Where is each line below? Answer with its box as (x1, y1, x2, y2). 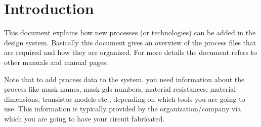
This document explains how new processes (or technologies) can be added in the (4, 27, 256, 38)
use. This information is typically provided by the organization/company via (4, 103, 241, 114)
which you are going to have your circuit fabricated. (4, 113, 165, 123)
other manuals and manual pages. (4, 56, 108, 67)
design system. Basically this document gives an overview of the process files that (4, 37, 256, 47)
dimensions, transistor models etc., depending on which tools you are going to (4, 93, 245, 104)
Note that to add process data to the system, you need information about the (4, 74, 245, 84)
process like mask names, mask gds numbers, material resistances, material (4, 84, 236, 94)
